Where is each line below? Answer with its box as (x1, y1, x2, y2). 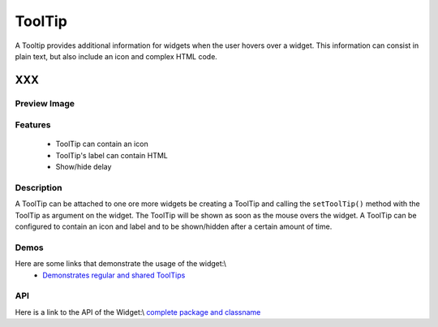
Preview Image (15, 97, 75, 109)
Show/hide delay (55, 162, 112, 172)
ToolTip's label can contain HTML (55, 150, 168, 160)
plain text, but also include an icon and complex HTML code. (15, 51, 218, 61)
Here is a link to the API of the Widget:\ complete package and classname (15, 307, 261, 316)
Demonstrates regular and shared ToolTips (42, 270, 186, 280)
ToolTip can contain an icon (55, 139, 149, 149)
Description (15, 183, 62, 194)
